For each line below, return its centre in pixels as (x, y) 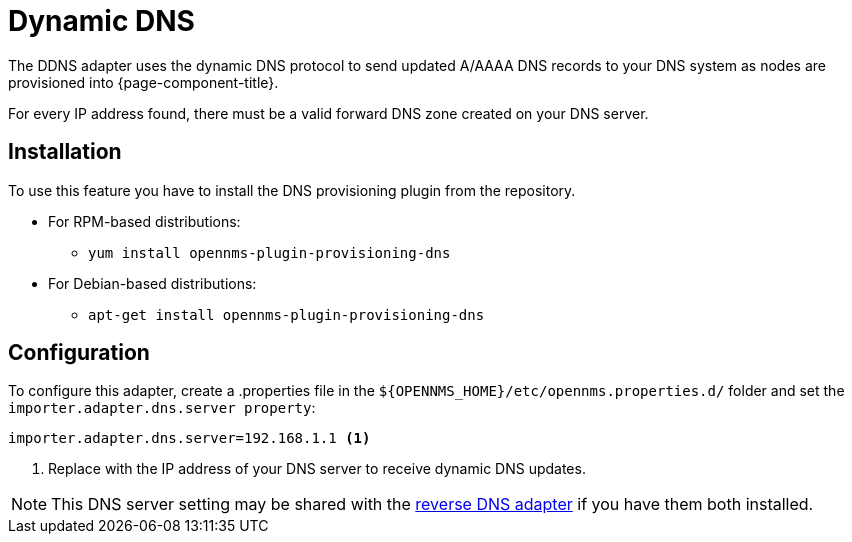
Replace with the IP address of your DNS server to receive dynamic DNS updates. (317, 469)
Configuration (79, 353)
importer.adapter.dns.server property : (162, 408)
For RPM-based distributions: (144, 221)
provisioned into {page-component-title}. (143, 82)
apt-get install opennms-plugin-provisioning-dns (286, 314)
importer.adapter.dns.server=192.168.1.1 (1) (189, 438)
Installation (65, 152)
